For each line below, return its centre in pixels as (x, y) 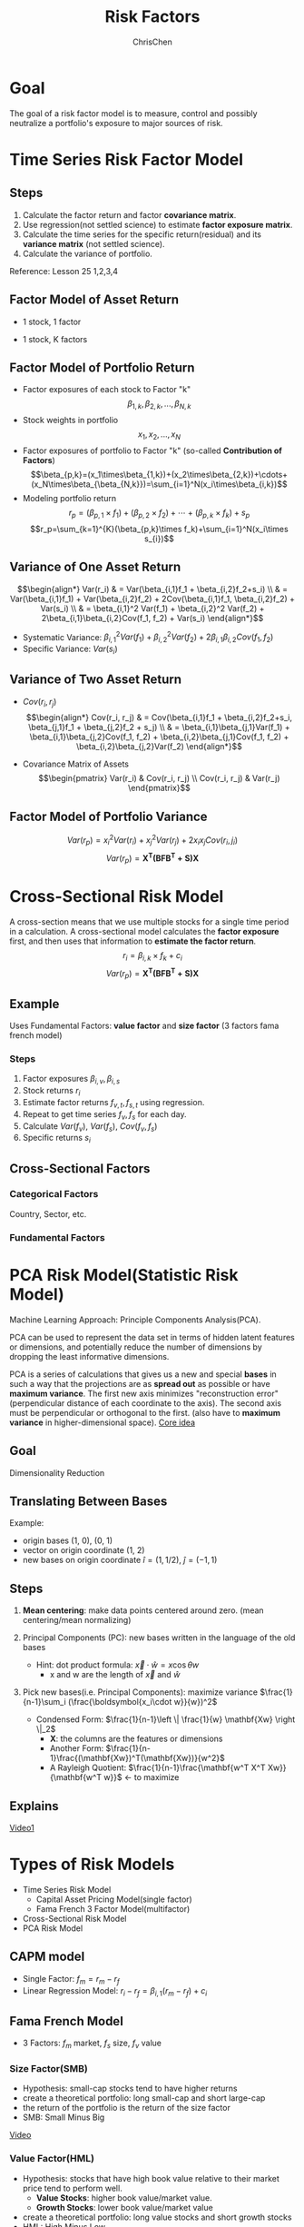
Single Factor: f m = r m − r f (71, 1980)
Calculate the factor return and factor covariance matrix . (129, 214)
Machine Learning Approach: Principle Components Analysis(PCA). (135, 1320)
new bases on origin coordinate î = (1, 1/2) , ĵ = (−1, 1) (120, 1560)
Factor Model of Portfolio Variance (108, 816)
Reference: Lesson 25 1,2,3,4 (64, 271)
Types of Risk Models (92, 1865)
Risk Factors (152, 17)
